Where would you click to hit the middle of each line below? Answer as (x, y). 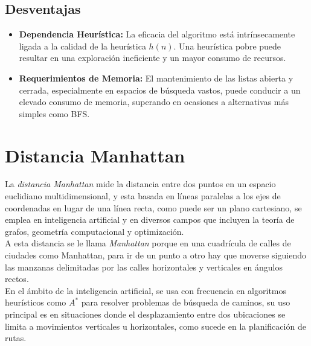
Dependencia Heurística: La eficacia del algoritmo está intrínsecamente (157, 34)
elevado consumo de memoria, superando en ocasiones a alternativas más (154, 102)
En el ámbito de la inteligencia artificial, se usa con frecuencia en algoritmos (146, 290)
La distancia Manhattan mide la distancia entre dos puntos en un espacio (140, 184)
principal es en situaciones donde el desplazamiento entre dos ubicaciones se (145, 314)
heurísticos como (36, 302)
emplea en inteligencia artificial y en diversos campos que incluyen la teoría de (150, 219)
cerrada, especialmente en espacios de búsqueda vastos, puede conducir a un (160, 90)
